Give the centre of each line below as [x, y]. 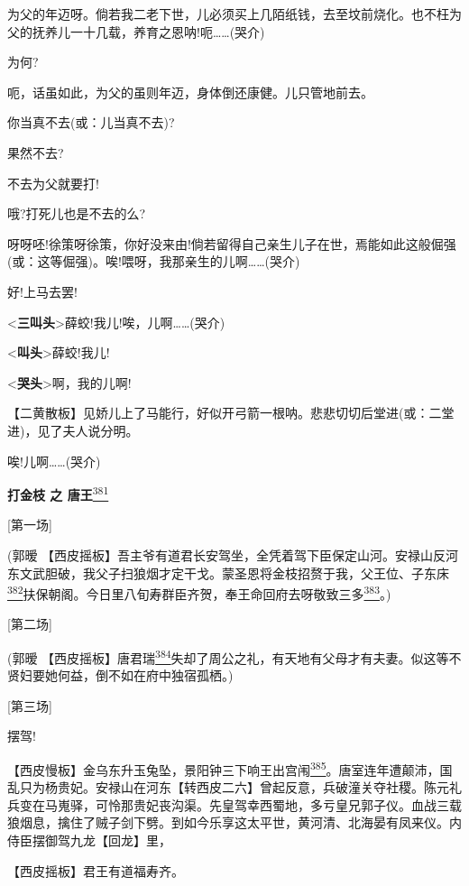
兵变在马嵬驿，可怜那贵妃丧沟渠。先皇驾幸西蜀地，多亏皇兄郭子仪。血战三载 [234, 804]
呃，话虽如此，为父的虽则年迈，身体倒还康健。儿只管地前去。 [190, 92]
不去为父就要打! [53, 183]
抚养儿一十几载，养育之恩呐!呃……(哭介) [148, 31]
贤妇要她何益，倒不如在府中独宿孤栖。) [120, 675]
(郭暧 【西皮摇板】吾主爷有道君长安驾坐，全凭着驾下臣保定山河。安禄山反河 [233, 554]
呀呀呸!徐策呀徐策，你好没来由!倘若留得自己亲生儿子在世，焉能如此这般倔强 [232, 243]
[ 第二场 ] [30, 624]
